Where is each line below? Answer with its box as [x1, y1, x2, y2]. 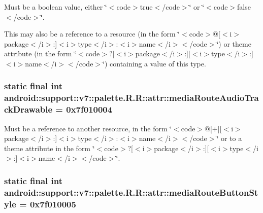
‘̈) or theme [216, 38, 251, 49]
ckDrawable [4, 103, 53, 116]
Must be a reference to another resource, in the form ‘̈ [4, 123, 172, 133]
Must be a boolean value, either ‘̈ [4, 2, 107, 12]
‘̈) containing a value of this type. [103, 58, 206, 68]
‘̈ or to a [216, 133, 242, 144]
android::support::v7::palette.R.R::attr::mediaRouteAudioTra [4, 91, 259, 104]
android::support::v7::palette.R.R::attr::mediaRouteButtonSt [4, 186, 258, 198]
